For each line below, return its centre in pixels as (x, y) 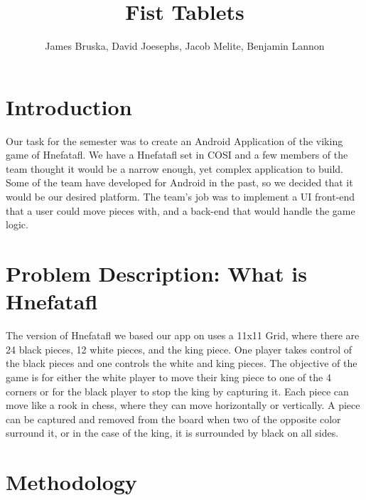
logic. (17, 224)
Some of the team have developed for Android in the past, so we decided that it (179, 182)
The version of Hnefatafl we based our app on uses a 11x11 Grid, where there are (183, 335)
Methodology (71, 482)
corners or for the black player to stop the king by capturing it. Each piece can (177, 391)
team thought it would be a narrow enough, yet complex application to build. (174, 168)
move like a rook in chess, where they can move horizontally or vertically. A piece (183, 405)
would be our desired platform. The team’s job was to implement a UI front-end (181, 197)
